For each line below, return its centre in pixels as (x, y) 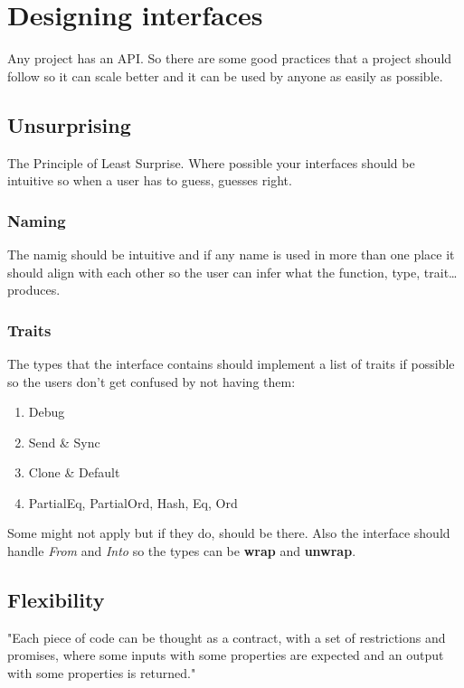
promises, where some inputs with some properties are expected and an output (226, 655)
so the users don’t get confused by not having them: (152, 381)
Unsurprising (69, 124)
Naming (37, 220)
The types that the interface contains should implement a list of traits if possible (231, 363)
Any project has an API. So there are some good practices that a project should (230, 58)
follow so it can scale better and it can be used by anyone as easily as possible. (225, 75)
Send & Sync (64, 442)
